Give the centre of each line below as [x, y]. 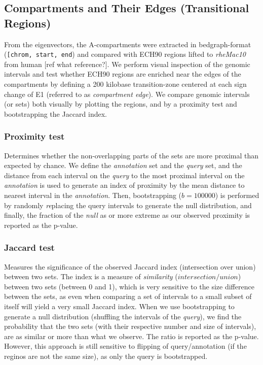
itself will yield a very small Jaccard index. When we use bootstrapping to [119, 306]
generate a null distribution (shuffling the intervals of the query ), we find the [123, 316]
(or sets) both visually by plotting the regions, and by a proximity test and [121, 104]
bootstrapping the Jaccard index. [55, 113]
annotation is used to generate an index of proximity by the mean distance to [124, 185]
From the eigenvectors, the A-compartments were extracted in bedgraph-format [128, 44]
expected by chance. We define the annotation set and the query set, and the [123, 165]
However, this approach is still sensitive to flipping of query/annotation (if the [125, 346]
